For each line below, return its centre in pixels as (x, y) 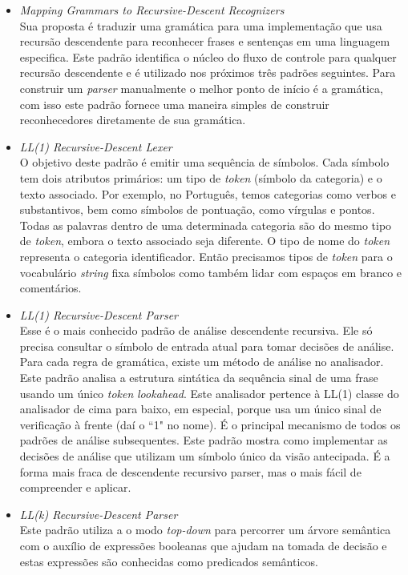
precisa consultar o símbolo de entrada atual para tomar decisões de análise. (207, 346)
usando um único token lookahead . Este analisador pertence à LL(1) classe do (209, 393)
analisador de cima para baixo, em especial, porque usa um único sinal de (200, 409)
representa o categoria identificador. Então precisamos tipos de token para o (206, 256)
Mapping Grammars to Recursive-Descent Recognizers (152, 10)
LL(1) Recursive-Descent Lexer (96, 146)
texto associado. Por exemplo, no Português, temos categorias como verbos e (208, 193)
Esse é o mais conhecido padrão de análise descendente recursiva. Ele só (196, 330)
